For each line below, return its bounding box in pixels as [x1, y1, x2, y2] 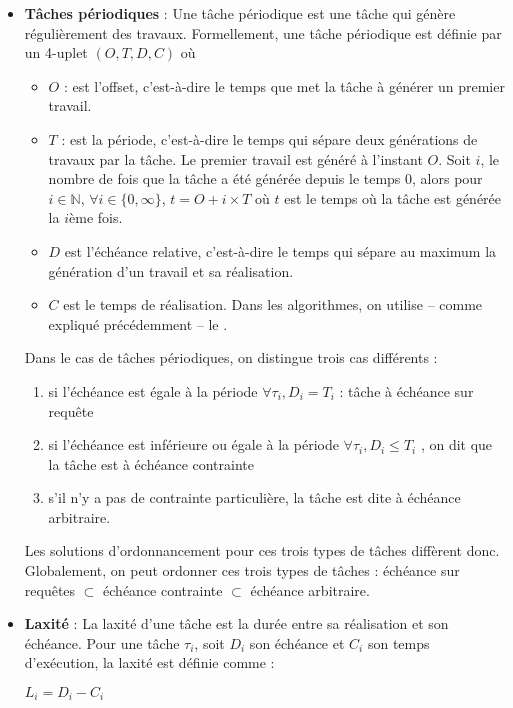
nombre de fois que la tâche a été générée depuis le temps [48, 168, 401, 189]
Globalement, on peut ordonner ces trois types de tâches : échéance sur [24, 560, 460, 581]
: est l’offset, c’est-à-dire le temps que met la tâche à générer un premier [63, 75, 505, 96]
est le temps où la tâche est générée [284, 187, 502, 208]
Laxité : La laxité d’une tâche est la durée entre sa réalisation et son [24, 613, 449, 634]
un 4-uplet [24, 42, 88, 63]
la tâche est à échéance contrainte [48, 453, 254, 474]
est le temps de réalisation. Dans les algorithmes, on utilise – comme [63, 294, 483, 315]
